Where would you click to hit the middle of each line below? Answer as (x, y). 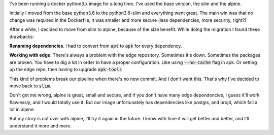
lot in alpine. (22, 110)
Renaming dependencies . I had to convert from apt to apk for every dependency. (96, 46)
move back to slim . (30, 86)
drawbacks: (22, 37)
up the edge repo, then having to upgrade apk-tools (66, 70)
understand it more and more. (41, 126)
